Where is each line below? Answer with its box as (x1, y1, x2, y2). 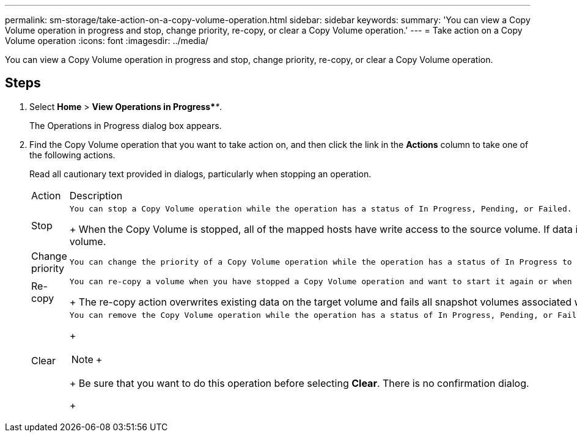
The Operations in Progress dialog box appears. (29, 120, 222, 131)
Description (69, 189, 123, 202)
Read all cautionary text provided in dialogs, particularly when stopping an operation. (29, 168, 372, 179)
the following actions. (29, 149, 116, 160)
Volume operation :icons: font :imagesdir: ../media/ (5, 35, 208, 46)
